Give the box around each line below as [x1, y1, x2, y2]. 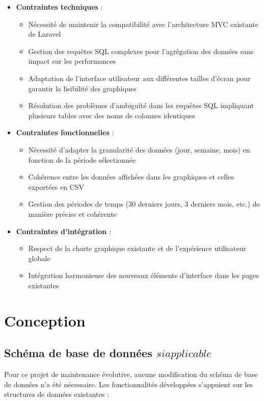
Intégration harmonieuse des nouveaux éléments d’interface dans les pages [28, 270, 259, 281]
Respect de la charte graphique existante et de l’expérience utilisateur [28, 243, 246, 254]
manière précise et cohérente [28, 208, 117, 219]
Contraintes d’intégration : [16, 225, 111, 236]
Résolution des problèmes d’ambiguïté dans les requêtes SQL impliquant [28, 100, 254, 111]
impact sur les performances [28, 56, 116, 66]
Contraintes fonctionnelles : [16, 127, 114, 138]
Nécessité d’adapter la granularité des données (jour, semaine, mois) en [28, 144, 250, 155]
